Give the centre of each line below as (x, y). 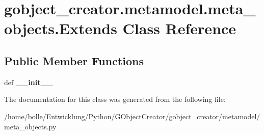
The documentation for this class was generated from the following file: (115, 99)
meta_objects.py (30, 126)
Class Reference (179, 28)
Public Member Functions (74, 60)
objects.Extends (61, 28)
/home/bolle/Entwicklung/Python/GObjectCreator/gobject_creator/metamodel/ (132, 116)
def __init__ (29, 82)
